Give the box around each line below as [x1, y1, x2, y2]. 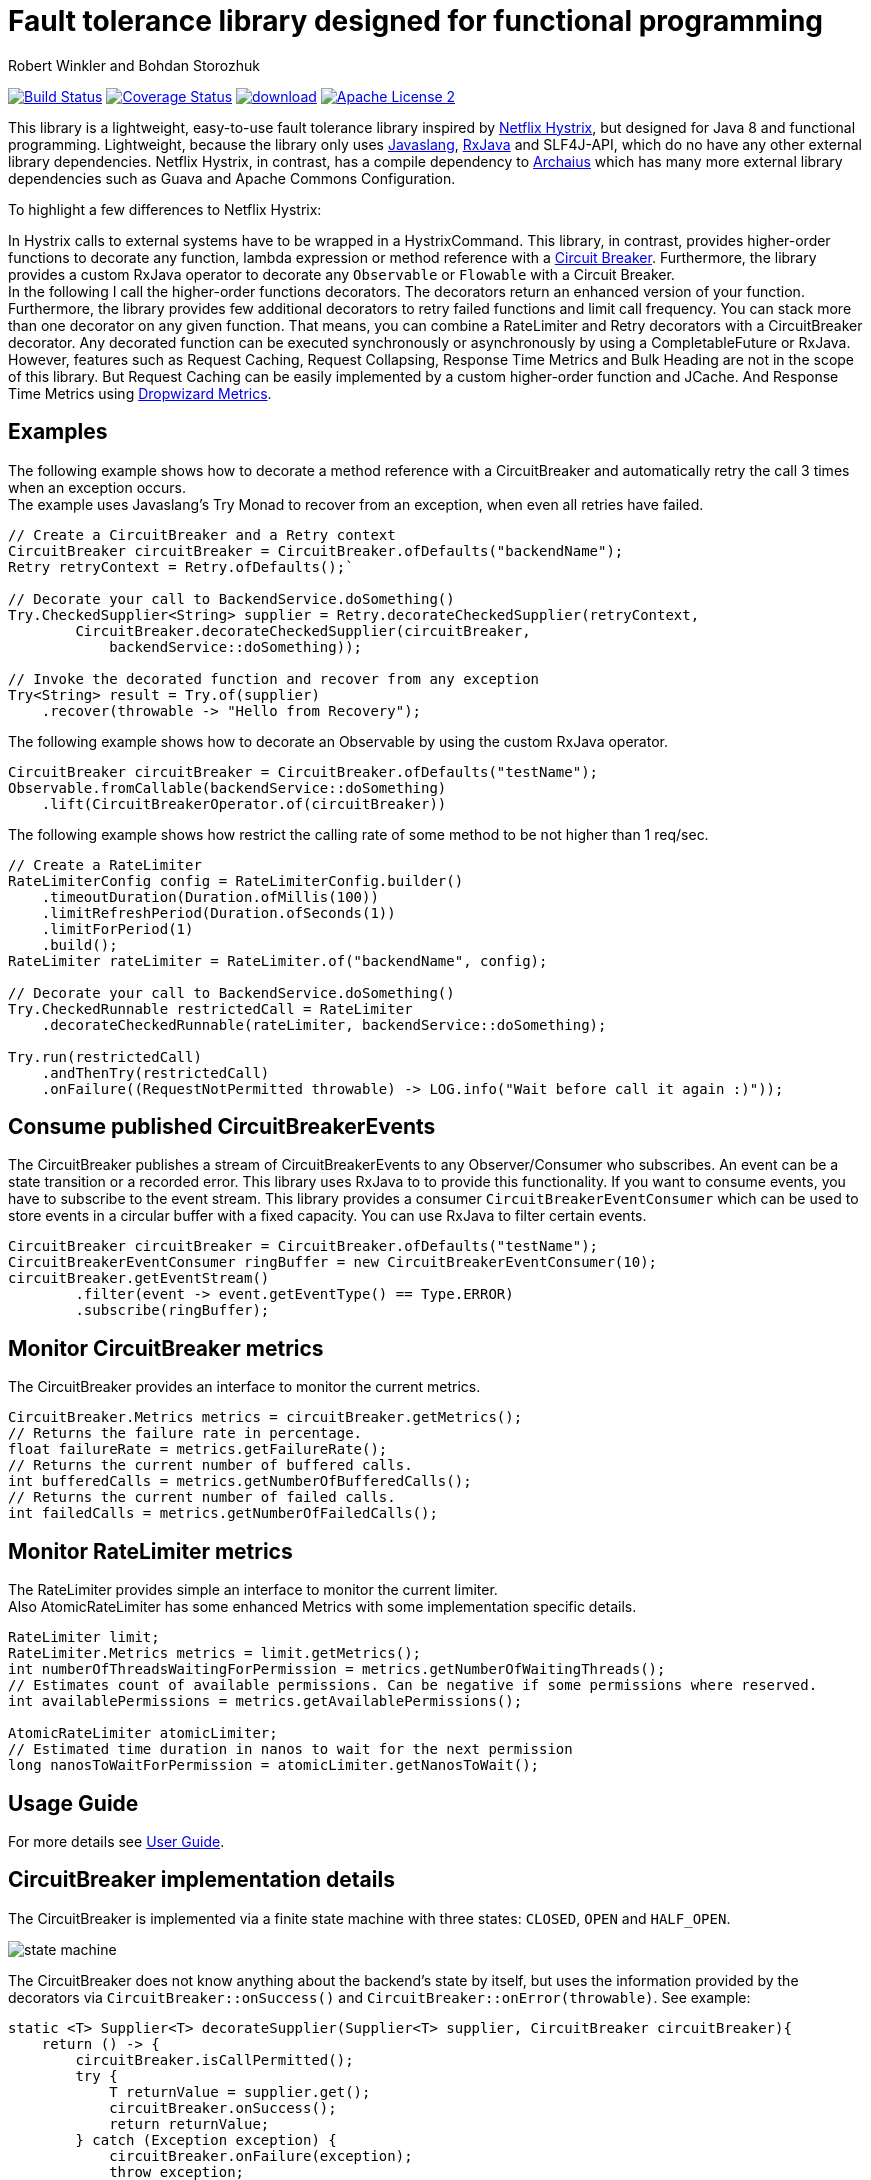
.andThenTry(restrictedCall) [41, 1064, 270, 1081]
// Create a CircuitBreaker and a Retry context [8, 526, 396, 543]
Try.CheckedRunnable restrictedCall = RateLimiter [8, 1000, 413, 1017]
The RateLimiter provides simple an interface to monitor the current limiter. [8, 1581, 498, 1599]
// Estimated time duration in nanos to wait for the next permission [8, 1741, 573, 1758]
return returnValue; [109, 2115, 270, 2132]
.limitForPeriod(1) [41, 920, 194, 937]
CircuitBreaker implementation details [8, 1867, 395, 1893]
